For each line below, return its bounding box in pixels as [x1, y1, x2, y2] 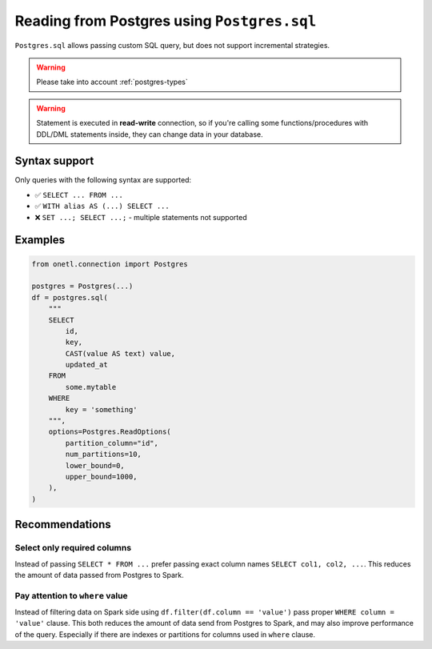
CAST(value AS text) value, [65, 349, 176, 358]
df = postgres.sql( [31, 293, 108, 302]
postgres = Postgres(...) [31, 282, 134, 291]
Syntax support [14, 154, 94, 168]
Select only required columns [14, 543, 132, 554]
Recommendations [14, 518, 111, 531]
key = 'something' [65, 405, 138, 414]
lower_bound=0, [65, 461, 126, 470]
